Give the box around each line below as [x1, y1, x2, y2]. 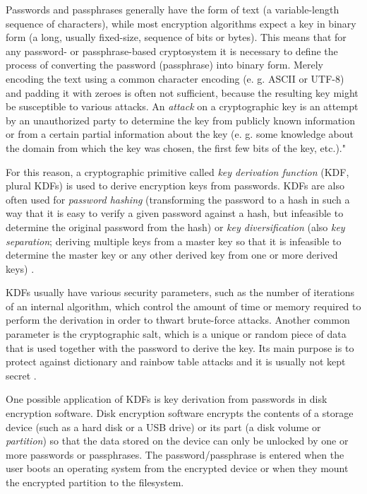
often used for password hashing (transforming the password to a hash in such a [6, 192, 350, 206]
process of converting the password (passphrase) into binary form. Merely [6, 57, 323, 72]
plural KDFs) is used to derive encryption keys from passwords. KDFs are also [6, 178, 345, 193]
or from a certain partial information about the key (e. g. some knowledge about [6, 127, 354, 141]
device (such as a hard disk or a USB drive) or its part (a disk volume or [6, 419, 321, 434]
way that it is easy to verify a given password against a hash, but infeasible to [6, 206, 344, 220]
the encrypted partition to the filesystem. [6, 475, 184, 489]
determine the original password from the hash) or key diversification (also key [6, 219, 345, 234]
